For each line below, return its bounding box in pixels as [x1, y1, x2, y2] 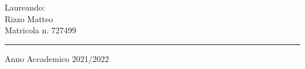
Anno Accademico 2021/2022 [5, 52, 109, 64]
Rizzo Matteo [5, 12, 53, 25]
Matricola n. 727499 [5, 24, 76, 36]
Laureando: [5, 1, 45, 13]
